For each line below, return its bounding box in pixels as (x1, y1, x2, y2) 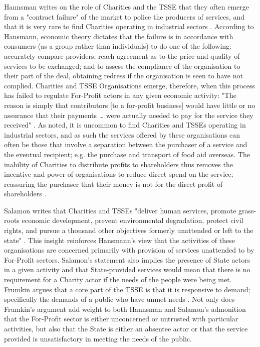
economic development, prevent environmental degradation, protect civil (22, 215, 243, 225)
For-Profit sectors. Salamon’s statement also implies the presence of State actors (4, 254, 250, 265)
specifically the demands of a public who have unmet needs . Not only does (4, 294, 235, 304)
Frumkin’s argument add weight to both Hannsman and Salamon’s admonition (4, 303, 246, 314)
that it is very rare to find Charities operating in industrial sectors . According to (4, 21, 254, 32)
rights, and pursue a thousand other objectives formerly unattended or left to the (4, 225, 253, 236)
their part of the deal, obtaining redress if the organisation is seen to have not (4, 70, 243, 81)
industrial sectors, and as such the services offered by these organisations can (4, 129, 240, 140)
